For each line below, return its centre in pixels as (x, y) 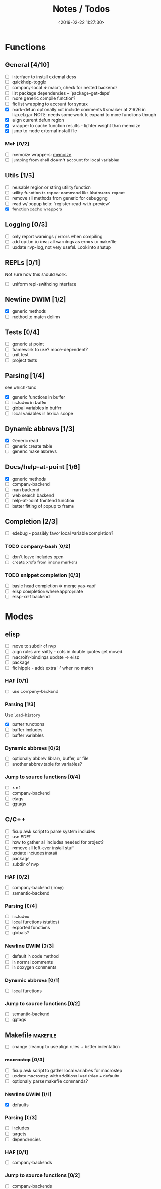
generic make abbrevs (34, 451)
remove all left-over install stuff (43, 848)
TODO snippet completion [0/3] (43, 575)
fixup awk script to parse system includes (54, 831)
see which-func (21, 387)
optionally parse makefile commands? (50, 1081)
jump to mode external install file (44, 131)
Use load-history (22, 715)
